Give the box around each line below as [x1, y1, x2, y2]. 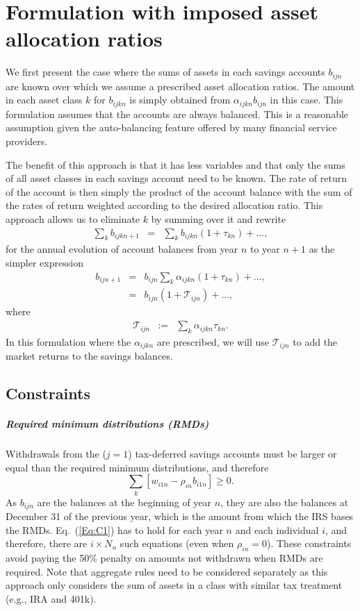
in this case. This [270, 92, 343, 107]
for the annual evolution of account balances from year [6, 242, 238, 256]
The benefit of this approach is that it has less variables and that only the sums [6, 157, 345, 171]
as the [309, 242, 335, 256]
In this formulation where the [6, 334, 131, 349]
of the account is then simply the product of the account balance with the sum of [6, 184, 352, 199]
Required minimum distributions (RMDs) [6, 417, 209, 431]
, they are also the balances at [220, 494, 349, 509]
